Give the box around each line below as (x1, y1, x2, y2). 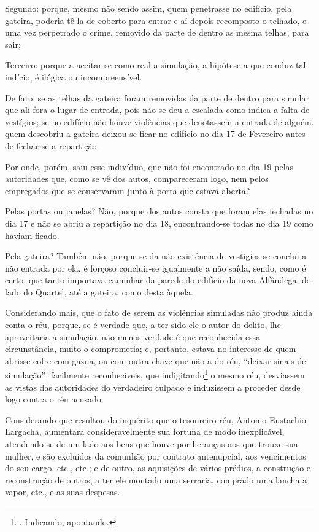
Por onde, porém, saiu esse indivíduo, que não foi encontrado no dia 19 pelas (5, 160, 294, 173)
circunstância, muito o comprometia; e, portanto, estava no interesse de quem (5, 342, 296, 355)
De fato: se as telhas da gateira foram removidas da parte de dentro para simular (5, 91, 309, 104)
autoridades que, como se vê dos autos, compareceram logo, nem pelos (5, 172, 269, 185)
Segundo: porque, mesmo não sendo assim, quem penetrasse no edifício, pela (5, 2, 292, 14)
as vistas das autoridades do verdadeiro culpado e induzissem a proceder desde (5, 380, 301, 393)
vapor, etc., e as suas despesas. (5, 485, 120, 498)
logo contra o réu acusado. (5, 393, 104, 405)
